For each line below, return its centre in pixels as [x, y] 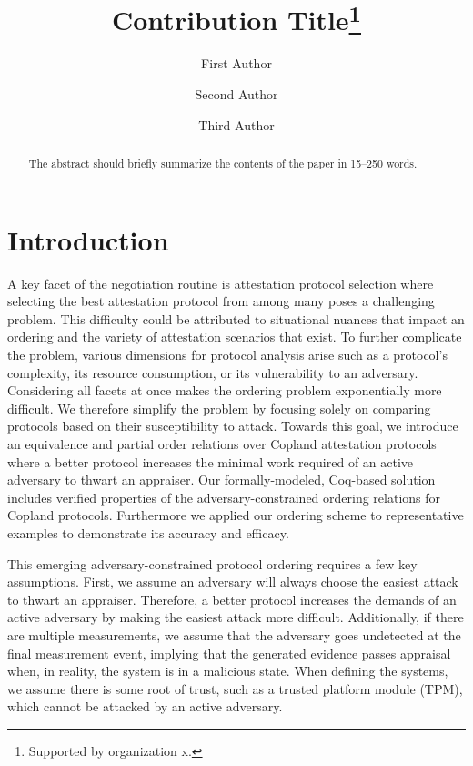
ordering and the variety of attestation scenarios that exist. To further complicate [235, 337]
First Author [236, 63]
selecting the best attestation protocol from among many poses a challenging [221, 301]
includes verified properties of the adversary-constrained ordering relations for [224, 497]
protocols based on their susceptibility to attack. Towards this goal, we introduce [233, 426]
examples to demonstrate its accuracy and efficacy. [148, 532]
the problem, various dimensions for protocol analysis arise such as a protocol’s [227, 354]
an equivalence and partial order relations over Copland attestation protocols [222, 443]
